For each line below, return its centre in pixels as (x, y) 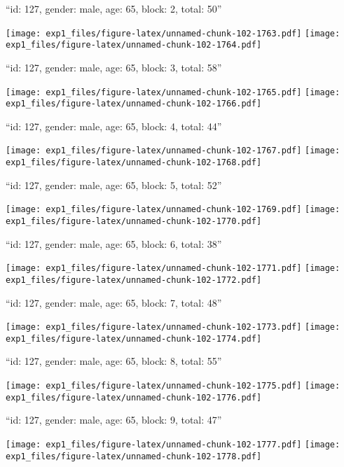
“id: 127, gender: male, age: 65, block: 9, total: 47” (114, 420)
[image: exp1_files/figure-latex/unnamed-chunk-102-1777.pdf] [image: (173, 444)
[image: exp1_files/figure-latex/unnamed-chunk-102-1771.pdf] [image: (173, 269)
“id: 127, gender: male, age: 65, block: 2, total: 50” (114, 8)
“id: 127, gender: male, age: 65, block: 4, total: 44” (114, 126)
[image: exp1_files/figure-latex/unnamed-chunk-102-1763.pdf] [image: (173, 33)
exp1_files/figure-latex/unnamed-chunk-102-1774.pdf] (134, 339)
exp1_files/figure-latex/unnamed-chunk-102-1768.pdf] (134, 163)
